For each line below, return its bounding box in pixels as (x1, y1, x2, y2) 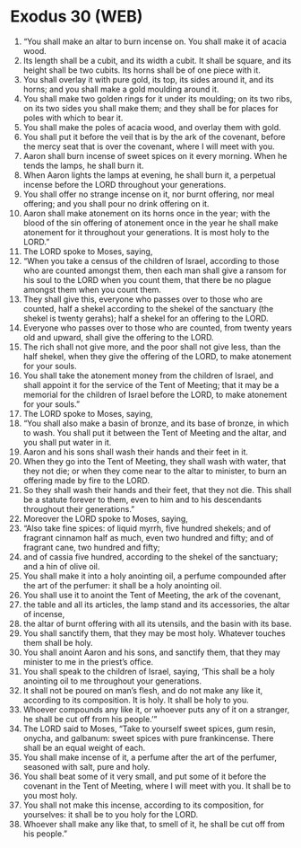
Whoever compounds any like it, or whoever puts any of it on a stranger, (22, 703, 290, 715)
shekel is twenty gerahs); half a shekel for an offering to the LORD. (22, 313, 269, 323)
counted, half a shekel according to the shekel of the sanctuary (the (22, 303, 274, 314)
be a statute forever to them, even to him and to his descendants (22, 494, 262, 505)
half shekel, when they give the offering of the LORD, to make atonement (22, 350, 292, 361)
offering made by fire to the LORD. (22, 474, 150, 486)
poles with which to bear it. (22, 112, 124, 123)
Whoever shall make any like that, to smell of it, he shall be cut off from (22, 818, 286, 829)
